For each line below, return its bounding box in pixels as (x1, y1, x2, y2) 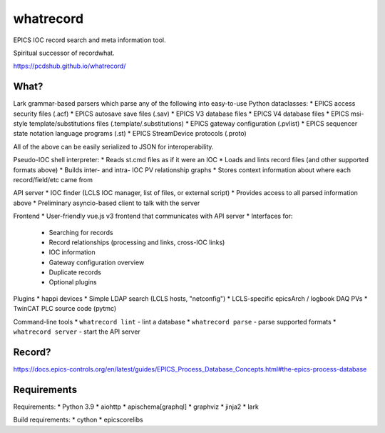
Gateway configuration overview (48, 258, 145, 267)
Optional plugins (48, 278, 97, 287)
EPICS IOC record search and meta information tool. (13, 36, 167, 44)
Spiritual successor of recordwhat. (13, 49, 115, 57)
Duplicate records (48, 268, 101, 277)
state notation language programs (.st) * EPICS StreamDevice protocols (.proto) (13, 129, 247, 138)
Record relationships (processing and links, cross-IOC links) (48, 238, 225, 247)
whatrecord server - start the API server (13, 327, 140, 336)
